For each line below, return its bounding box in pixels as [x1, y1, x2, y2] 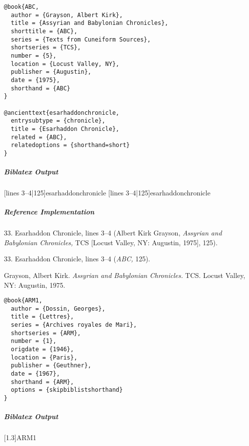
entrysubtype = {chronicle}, [11, 117, 105, 125]
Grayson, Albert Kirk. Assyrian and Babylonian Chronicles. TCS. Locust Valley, [4, 270, 246, 280]
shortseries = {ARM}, [11, 329, 81, 337]
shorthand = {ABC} [11, 85, 71, 92]
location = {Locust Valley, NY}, [11, 60, 120, 67]
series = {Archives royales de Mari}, [11, 321, 137, 329]
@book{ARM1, [4, 297, 42, 304]
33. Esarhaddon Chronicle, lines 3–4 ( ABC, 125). [4, 254, 150, 264]
